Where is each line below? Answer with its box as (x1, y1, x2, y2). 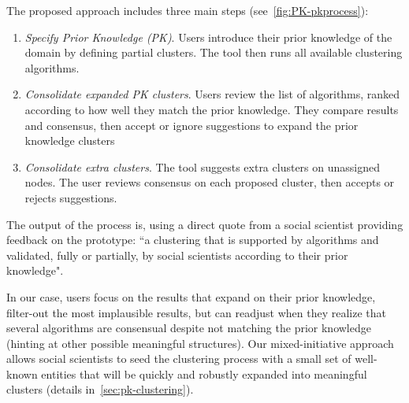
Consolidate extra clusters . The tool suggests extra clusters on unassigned (24, 158, 380, 175)
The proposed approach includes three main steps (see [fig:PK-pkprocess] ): (6, 2, 369, 18)
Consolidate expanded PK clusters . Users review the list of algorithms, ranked (24, 86, 400, 102)
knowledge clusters (24, 132, 115, 149)
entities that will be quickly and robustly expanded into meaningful (41, 365, 367, 382)
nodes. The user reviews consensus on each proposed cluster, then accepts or (24, 174, 395, 190)
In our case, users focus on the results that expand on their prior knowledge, (6, 288, 376, 305)
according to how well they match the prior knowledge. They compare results (24, 101, 399, 117)
